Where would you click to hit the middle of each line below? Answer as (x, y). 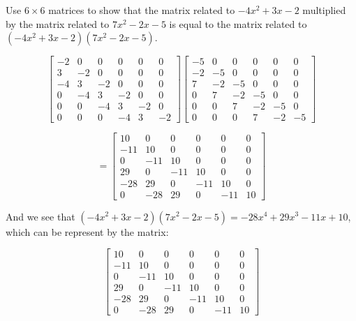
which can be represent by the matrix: (87, 231)
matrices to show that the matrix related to (142, 10)
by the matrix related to (58, 23)
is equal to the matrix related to (238, 23)
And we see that (40, 216)
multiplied (324, 10)
